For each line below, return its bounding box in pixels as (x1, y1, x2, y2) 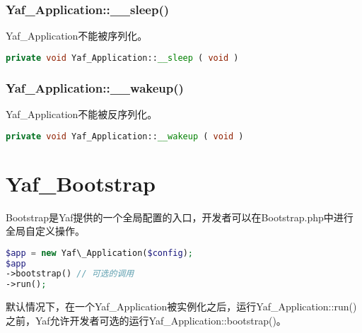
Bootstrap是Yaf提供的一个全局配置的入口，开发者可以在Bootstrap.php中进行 (6, 209, 354, 224)
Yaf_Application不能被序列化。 (6, 28, 148, 43)
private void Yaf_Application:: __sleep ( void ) (6, 52, 239, 63)
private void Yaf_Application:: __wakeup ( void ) (6, 131, 244, 141)
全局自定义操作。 (6, 223, 85, 238)
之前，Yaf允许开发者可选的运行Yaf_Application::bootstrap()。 (6, 312, 286, 327)
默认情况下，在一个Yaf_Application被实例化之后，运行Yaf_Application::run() (6, 299, 357, 314)
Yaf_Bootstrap (6, 168, 156, 197)
